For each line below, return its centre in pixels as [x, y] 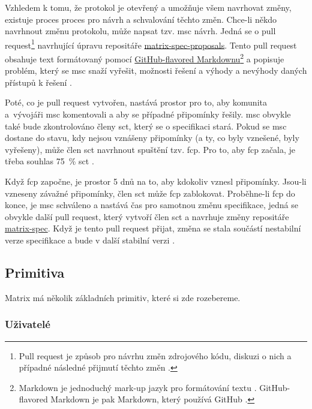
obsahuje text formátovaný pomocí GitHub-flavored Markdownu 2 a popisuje [145, 58]
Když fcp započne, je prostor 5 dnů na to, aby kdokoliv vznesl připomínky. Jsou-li [156, 181]
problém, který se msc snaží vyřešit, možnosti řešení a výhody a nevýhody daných [156, 70]
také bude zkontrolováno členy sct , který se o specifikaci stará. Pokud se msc [146, 126]
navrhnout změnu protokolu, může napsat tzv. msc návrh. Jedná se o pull [140, 31]
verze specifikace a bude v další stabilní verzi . [90, 240]
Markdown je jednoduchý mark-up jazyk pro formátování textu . [138, 387]
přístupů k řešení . [38, 82]
